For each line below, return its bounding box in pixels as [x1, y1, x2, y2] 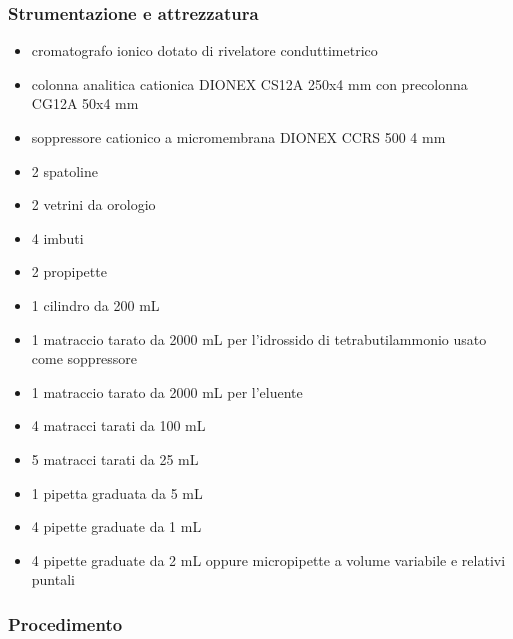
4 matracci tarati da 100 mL [31, 415, 206, 436]
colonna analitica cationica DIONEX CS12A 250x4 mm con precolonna [31, 73, 468, 94]
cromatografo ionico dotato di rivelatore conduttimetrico [31, 40, 378, 61]
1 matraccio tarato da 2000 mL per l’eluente [31, 381, 303, 402]
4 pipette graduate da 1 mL [31, 516, 202, 537]
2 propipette [31, 261, 107, 282]
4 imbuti [31, 227, 84, 248]
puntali [31, 569, 75, 590]
